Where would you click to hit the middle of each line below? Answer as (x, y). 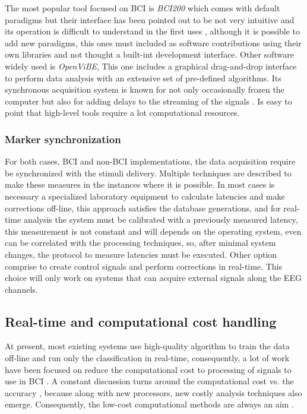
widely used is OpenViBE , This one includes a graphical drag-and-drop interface (151, 66)
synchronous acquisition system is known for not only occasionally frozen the (145, 89)
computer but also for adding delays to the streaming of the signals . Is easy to (148, 101)
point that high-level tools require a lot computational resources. (122, 113)
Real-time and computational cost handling (141, 321)
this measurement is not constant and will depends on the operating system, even (153, 231)
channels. (21, 289)
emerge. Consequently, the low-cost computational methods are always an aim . (149, 404)
